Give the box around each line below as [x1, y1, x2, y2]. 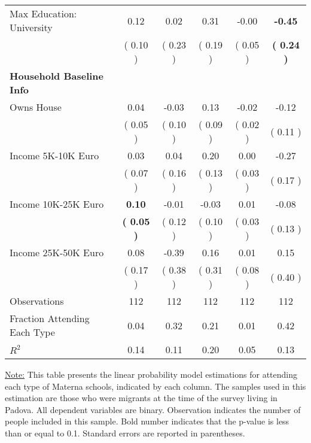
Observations [10, 294, 64, 308]
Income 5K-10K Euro [10, 148, 99, 162]
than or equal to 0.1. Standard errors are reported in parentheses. [5, 426, 245, 439]
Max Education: [10, 7, 77, 20]
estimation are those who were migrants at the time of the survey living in [5, 392, 278, 404]
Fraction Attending [10, 311, 90, 325]
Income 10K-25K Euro [10, 197, 104, 211]
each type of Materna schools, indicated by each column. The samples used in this [5, 380, 306, 392]
